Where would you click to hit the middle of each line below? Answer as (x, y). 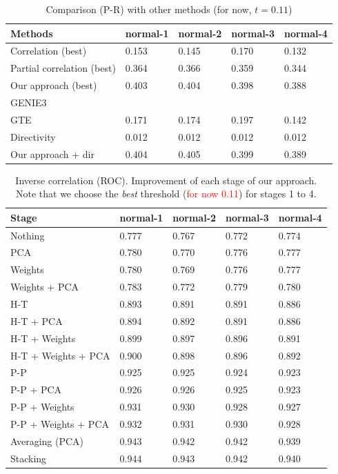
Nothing (28, 235)
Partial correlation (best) (63, 68)
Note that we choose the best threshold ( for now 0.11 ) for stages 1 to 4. (166, 194)
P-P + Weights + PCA (60, 423)
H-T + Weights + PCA (60, 355)
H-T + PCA (37, 320)
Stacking (29, 458)
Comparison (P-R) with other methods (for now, (149, 9)
